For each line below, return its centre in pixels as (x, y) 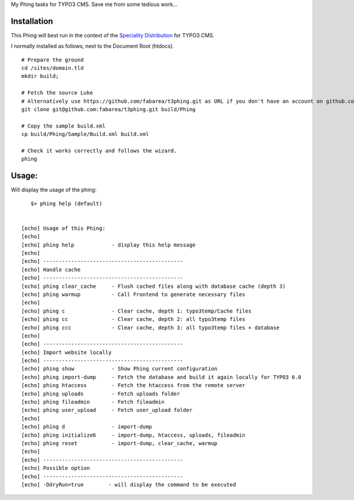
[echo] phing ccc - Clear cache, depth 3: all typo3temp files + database (150, 327)
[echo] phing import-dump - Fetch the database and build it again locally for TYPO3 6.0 (161, 377)
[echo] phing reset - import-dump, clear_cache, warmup (119, 443)
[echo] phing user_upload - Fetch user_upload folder (107, 410)
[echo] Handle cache (51, 270)
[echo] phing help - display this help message (109, 245)
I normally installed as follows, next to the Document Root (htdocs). (92, 46)
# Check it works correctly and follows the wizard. (99, 150)
